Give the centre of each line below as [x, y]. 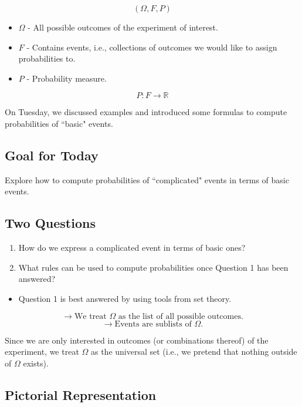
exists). [36, 363]
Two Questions [50, 223]
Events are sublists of [153, 324]
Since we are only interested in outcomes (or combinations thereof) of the [137, 340]
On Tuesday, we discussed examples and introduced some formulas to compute [146, 112]
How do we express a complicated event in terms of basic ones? [132, 248]
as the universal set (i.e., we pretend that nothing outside [194, 351]
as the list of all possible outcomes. [181, 316]
